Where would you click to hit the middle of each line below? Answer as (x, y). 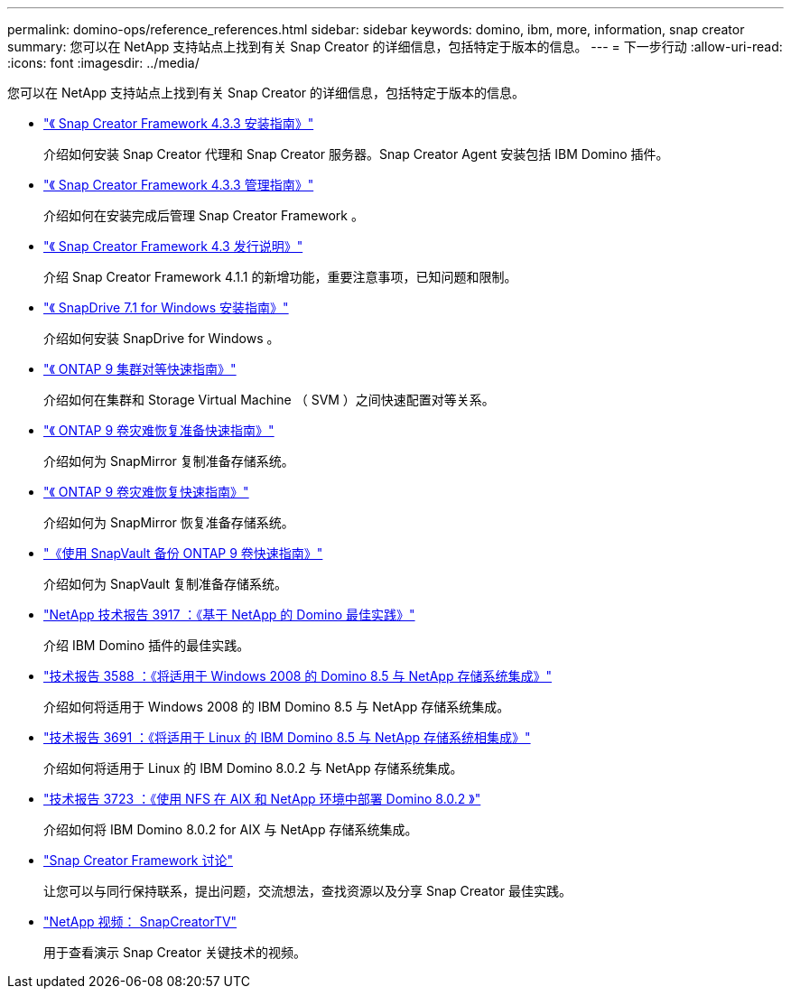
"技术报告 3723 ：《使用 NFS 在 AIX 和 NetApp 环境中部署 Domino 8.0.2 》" (262, 799)
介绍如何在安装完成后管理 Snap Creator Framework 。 (204, 215)
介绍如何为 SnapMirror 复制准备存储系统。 (169, 461)
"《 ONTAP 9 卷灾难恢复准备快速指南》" (159, 430)
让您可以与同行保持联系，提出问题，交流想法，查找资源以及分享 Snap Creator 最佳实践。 (308, 891)
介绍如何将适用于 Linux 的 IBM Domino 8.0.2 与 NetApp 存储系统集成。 (253, 768)
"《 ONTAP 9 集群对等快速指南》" (140, 369)
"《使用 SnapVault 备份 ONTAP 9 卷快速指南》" (183, 553)
